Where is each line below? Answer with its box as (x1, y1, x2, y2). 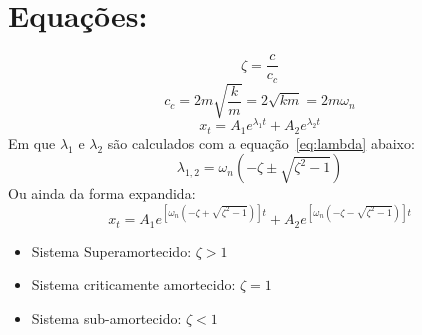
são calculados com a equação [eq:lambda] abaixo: (107, 132, 415, 153)
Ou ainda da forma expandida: (8, 183, 196, 204)
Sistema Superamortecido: (31, 240, 192, 261)
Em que (8, 132, 56, 153)
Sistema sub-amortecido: (31, 308, 182, 329)
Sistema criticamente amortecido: (31, 274, 236, 295)
